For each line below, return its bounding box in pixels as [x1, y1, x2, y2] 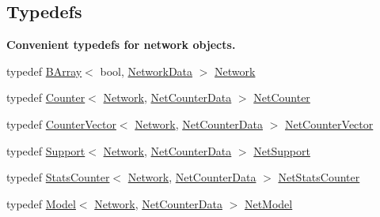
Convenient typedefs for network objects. [6, 36, 236, 53]
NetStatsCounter [278, 169, 360, 185]
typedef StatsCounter [6, 169, 110, 185]
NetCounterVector [284, 115, 374, 132]
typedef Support [6, 142, 85, 159]
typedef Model [6, 195, 76, 211]
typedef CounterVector [6, 115, 116, 132]
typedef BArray [6, 62, 82, 79]
